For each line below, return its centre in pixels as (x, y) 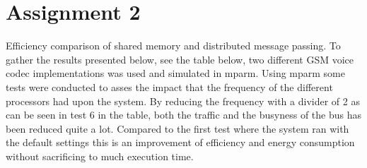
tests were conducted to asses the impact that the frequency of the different (169, 86)
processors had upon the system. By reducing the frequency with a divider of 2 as (183, 101)
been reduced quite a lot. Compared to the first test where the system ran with (177, 128)
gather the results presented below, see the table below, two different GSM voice (180, 59)
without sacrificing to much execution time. (100, 156)
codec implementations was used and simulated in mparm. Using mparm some (175, 73)
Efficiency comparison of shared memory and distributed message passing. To (173, 46)
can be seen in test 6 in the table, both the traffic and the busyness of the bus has (183, 115)
